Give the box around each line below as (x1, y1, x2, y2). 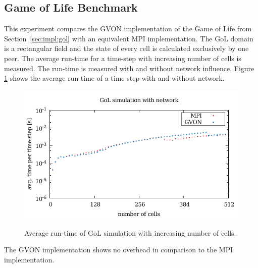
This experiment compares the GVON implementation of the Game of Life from (4, 23, 252, 34)
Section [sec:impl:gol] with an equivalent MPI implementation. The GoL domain (4, 33, 253, 43)
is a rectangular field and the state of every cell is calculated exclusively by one (4, 43, 249, 53)
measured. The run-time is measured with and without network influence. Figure (4, 63, 254, 73)
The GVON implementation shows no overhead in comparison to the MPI (4, 244, 233, 255)
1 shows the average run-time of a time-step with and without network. (4, 73, 225, 83)
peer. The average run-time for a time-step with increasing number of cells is (4, 52, 241, 63)
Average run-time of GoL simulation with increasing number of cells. (24, 227, 236, 238)
